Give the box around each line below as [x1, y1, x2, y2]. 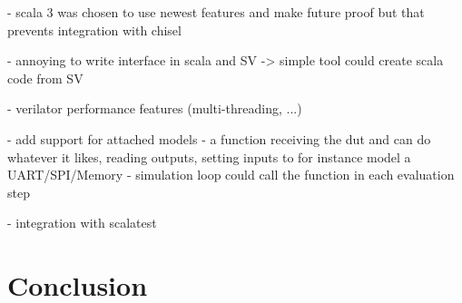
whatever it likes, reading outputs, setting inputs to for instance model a [7, 147, 411, 166]
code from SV [7, 68, 84, 87]
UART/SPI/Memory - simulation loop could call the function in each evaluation [7, 165, 455, 184]
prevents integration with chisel [7, 20, 182, 39]
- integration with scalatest [7, 213, 157, 232]
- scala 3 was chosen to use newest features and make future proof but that [7, 3, 425, 21]
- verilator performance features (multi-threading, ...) [7, 99, 302, 118]
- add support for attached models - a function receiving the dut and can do [7, 129, 431, 148]
